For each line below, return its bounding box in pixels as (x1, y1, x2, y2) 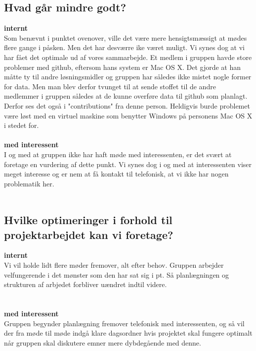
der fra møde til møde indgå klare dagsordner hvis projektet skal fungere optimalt (4, 328, 253, 338)
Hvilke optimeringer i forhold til (4, 212, 172, 228)
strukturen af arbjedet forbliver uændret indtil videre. (4, 279, 167, 290)
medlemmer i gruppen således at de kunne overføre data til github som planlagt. (4, 91, 248, 101)
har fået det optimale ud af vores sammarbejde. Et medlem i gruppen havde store (4, 52, 252, 62)
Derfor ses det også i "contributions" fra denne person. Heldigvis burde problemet (4, 100, 250, 111)
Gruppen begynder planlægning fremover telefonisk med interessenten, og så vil (4, 318, 245, 328)
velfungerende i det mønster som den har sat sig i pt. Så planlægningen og (4, 269, 229, 280)
